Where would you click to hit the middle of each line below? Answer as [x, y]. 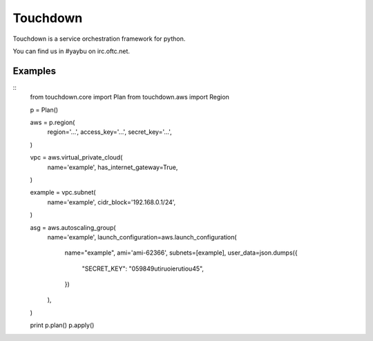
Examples [35, 71]
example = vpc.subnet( [63, 193]
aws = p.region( [52, 123]
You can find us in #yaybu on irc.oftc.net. [71, 51]
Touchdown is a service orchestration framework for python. [99, 39]
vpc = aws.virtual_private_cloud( [76, 157]
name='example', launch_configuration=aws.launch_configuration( [142, 237]
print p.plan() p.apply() [62, 325]
